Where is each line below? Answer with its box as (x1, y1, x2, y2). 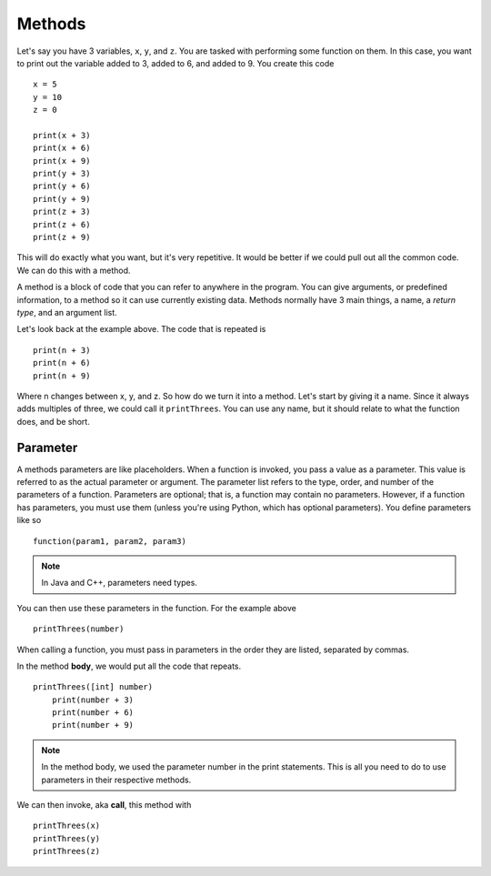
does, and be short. (16, 416, 90, 427)
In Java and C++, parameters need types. (41, 578, 197, 589)
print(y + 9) (33, 194, 91, 204)
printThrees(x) (33, 821, 101, 831)
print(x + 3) (33, 130, 91, 140)
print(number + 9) (51, 720, 135, 730)
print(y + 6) (33, 181, 91, 191)
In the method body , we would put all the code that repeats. (16, 660, 241, 671)
